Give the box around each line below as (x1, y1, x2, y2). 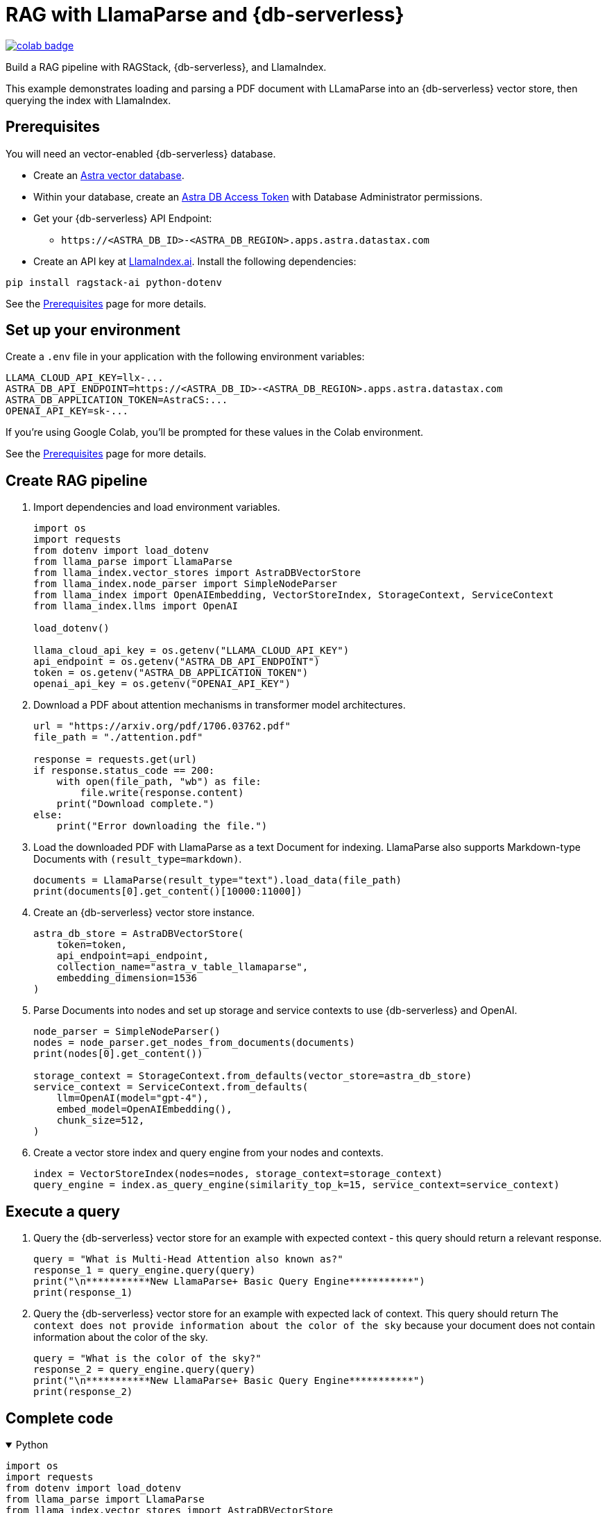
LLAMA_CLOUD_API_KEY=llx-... (6, 372, 164, 384)
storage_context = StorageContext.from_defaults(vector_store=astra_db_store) (33, 1070, 472, 1082)
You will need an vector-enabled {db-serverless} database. (6, 147, 276, 160)
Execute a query (6, 1202, 120, 1220)
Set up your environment (6, 321, 180, 339)
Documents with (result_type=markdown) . (33, 853, 242, 865)
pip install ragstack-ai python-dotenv (6, 276, 222, 288)
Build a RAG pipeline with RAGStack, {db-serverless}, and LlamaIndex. (6, 60, 327, 73)
